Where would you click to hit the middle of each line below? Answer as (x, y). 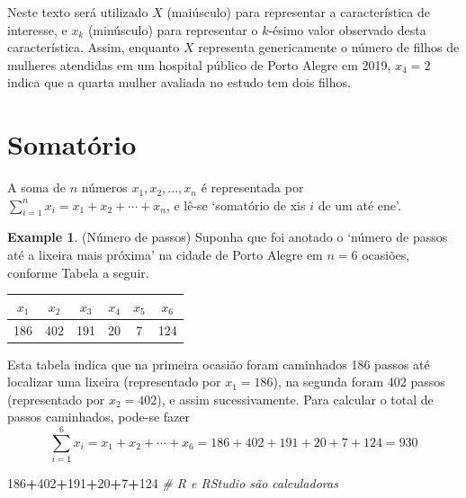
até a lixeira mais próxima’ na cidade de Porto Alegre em (165, 255)
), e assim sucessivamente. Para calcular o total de (295, 399)
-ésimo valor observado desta (347, 29)
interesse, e (37, 29)
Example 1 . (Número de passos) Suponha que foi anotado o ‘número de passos (228, 237)
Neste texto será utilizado (78, 12)
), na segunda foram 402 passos (359, 382)
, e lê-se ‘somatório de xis (236, 205)
